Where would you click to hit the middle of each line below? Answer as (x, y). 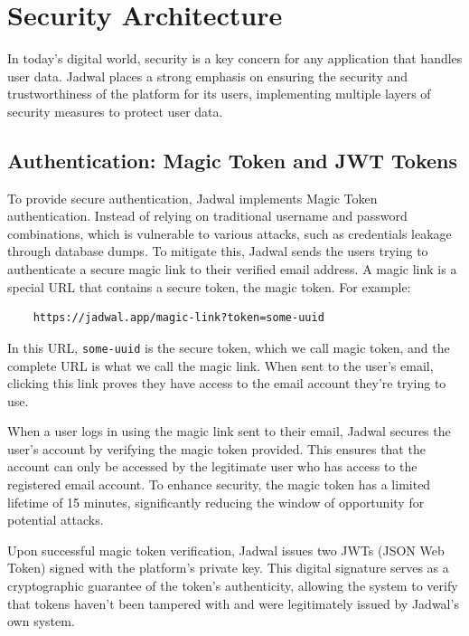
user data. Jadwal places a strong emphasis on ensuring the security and (208, 76)
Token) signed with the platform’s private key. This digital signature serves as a (228, 568)
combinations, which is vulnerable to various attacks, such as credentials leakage (230, 233)
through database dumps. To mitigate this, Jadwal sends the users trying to (218, 251)
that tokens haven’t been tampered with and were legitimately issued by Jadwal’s (233, 603)
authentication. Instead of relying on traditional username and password (207, 216)
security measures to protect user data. (115, 111)
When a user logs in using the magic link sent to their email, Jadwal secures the (229, 431)
